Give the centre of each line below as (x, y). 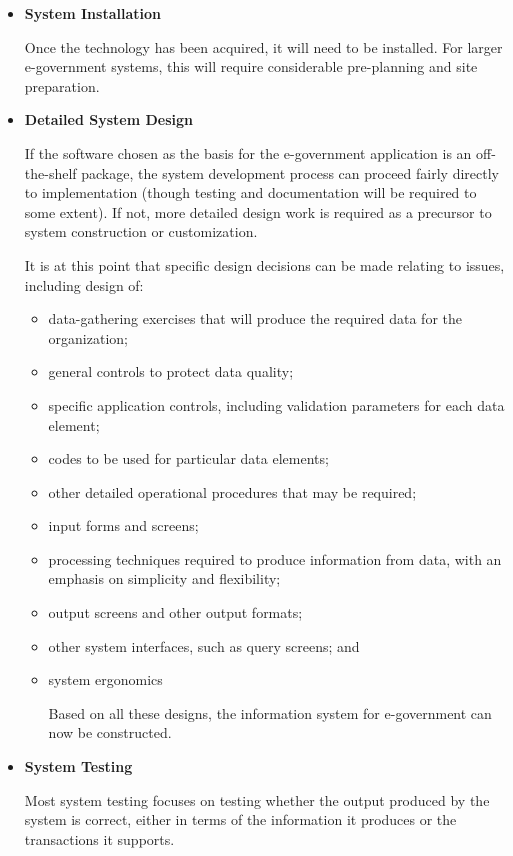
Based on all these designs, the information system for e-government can (270, 712)
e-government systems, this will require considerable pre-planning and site (251, 66)
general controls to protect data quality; (171, 371)
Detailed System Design (108, 119)
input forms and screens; (123, 525)
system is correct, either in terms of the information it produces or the (240, 819)
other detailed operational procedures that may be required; (232, 491)
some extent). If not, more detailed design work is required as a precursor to (258, 211)
